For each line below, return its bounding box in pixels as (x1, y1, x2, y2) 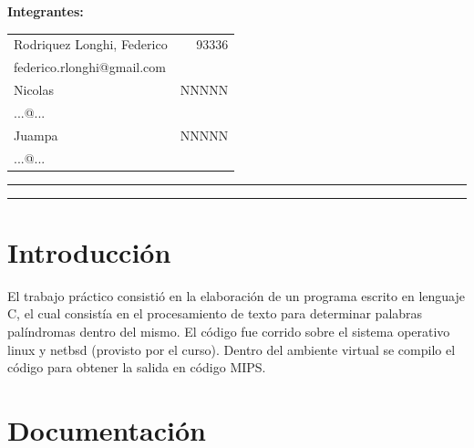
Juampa (14, 125, 58, 144)
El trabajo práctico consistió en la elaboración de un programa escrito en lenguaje (7, 286, 465, 305)
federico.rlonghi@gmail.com (14, 57, 166, 77)
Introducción (7, 233, 171, 270)
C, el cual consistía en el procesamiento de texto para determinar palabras (7, 304, 423, 323)
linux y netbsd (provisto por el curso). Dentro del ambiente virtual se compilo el (7, 339, 456, 359)
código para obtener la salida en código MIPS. (7, 358, 266, 377)
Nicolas (14, 80, 55, 99)
